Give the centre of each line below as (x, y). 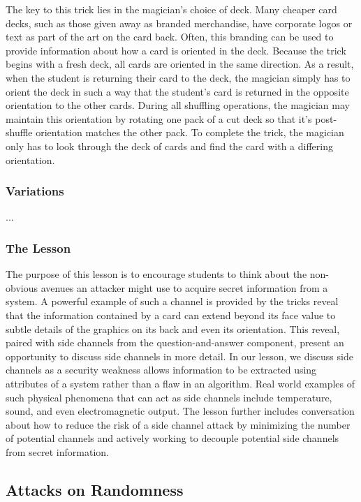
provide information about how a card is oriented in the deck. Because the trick (176, 50)
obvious (22, 287)
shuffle (19, 132)
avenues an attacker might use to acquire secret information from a (184, 287)
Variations (35, 191)
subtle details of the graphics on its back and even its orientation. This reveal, (173, 328)
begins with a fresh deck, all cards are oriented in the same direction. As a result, (180, 64)
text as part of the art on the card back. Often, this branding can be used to (170, 37)
